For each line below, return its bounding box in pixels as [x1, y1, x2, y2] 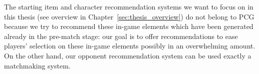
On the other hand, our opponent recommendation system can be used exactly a [4, 50, 251, 60]
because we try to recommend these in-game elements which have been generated [4, 21, 253, 31]
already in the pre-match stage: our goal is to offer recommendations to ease [4, 30, 238, 41]
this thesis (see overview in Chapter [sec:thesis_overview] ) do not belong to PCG [4, 11, 254, 21]
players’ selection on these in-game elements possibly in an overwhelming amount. [4, 40, 255, 51]
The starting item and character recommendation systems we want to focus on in [4, 1, 253, 11]
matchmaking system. [4, 60, 71, 70]
